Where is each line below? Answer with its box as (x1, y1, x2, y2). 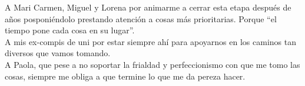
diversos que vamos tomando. (5, 47, 111, 59)
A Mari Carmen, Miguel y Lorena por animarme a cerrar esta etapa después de (5, 1, 291, 13)
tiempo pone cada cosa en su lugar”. (5, 24, 135, 36)
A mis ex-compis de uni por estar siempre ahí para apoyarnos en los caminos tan (5, 35, 296, 47)
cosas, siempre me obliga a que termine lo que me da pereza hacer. (5, 70, 246, 82)
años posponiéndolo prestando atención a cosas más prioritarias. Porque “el (5, 12, 277, 25)
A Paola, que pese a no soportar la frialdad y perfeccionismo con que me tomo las (5, 58, 300, 70)
